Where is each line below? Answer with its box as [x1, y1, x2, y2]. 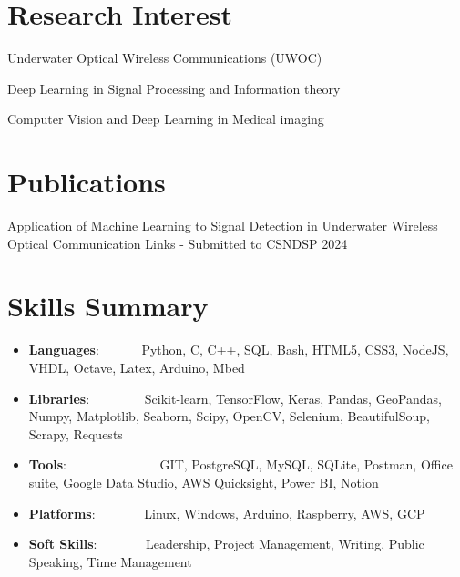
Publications [7, 163, 166, 201]
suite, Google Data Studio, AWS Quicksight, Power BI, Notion [28, 472, 379, 491]
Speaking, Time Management [28, 551, 192, 571]
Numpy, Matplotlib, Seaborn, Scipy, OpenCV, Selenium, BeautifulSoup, [28, 407, 430, 426]
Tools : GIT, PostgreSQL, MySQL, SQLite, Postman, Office [28, 455, 453, 474]
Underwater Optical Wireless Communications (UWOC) [7, 48, 322, 67]
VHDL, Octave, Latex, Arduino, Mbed [28, 357, 245, 376]
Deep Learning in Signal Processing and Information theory [7, 78, 341, 98]
